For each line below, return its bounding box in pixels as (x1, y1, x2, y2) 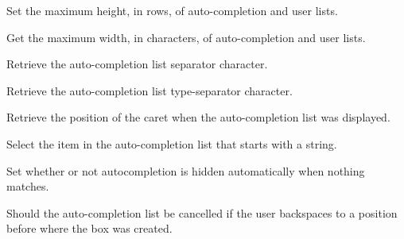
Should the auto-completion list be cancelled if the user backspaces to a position (6, 204, 398, 221)
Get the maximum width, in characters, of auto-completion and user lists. (6, 29, 366, 45)
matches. (6, 178, 49, 195)
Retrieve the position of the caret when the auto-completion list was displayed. (6, 109, 390, 125)
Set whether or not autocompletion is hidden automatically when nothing (6, 162, 365, 179)
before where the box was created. (6, 220, 173, 237)
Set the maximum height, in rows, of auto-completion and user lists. (6, 2, 338, 18)
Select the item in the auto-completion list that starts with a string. (6, 135, 337, 152)
